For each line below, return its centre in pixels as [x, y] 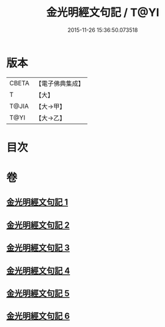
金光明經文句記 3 [38, 248]
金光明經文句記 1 [37, 202]
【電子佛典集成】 [60, 83]
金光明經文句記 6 [38, 316]
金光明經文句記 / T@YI [103, 13]
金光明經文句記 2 [38, 225]
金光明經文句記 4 [38, 271]
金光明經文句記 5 [38, 294]
